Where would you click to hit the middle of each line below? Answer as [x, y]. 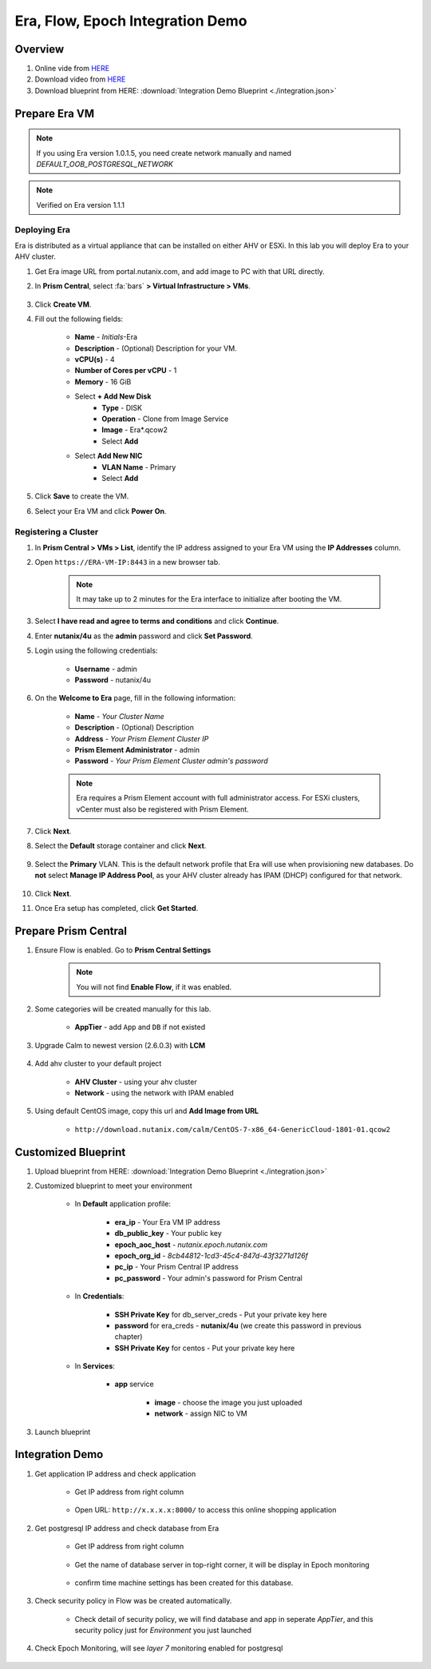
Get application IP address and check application [115, 1473]
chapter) [129, 1337]
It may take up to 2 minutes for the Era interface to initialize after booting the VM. [209, 599]
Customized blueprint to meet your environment [113, 1186]
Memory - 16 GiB [103, 381]
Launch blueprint [63, 1432]
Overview [40, 49]
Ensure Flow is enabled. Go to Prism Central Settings [123, 950]
